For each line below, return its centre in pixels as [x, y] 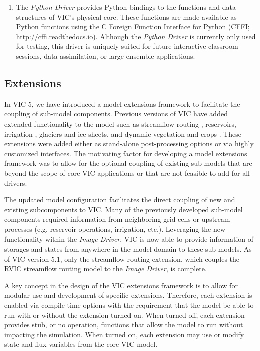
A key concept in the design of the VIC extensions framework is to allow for [121, 285]
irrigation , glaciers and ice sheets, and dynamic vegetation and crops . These [123, 133]
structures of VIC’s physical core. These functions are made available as [126, 16]
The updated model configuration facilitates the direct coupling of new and [120, 200]
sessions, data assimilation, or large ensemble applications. [105, 55]
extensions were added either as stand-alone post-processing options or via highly [129, 143]
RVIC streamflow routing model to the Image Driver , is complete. [105, 268]
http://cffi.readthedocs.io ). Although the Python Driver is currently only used [136, 36]
